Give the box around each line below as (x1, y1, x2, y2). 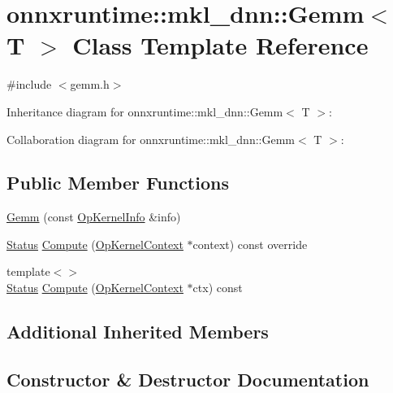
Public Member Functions (6, 170, 229, 195)
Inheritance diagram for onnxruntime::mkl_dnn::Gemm (6, 103, 283, 120)
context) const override (192, 235, 308, 252)
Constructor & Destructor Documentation (6, 366, 369, 391)
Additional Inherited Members (6, 319, 269, 344)
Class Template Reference (72, 28, 369, 62)
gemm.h (70, 76, 110, 93)
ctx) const (192, 279, 243, 296)
